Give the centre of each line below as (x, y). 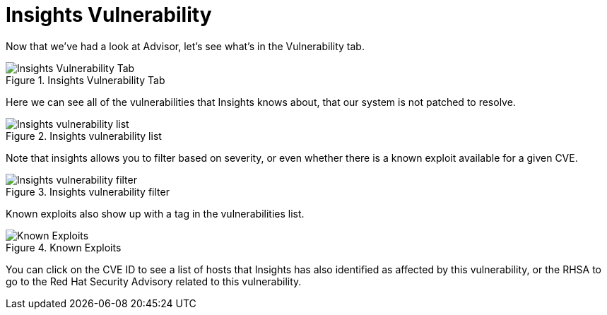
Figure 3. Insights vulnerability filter (88, 191)
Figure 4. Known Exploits (64, 247)
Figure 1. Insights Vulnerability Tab (86, 80)
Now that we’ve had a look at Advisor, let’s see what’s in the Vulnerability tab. (185, 46)
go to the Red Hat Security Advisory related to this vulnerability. (154, 281)
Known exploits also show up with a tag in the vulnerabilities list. (155, 213)
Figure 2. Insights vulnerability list (84, 136)
